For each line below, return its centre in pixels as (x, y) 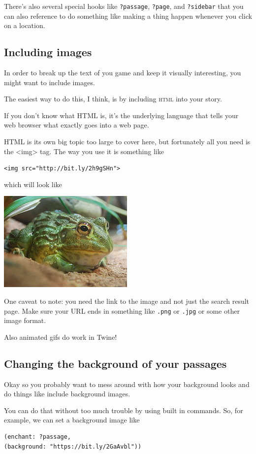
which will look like (33, 184)
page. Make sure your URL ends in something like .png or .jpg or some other (122, 310)
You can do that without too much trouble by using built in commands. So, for (124, 410)
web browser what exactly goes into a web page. (77, 125)
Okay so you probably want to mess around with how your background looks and (127, 384)
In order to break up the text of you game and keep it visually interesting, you (123, 73)
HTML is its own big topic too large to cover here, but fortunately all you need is (127, 142)
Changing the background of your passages (115, 363)
